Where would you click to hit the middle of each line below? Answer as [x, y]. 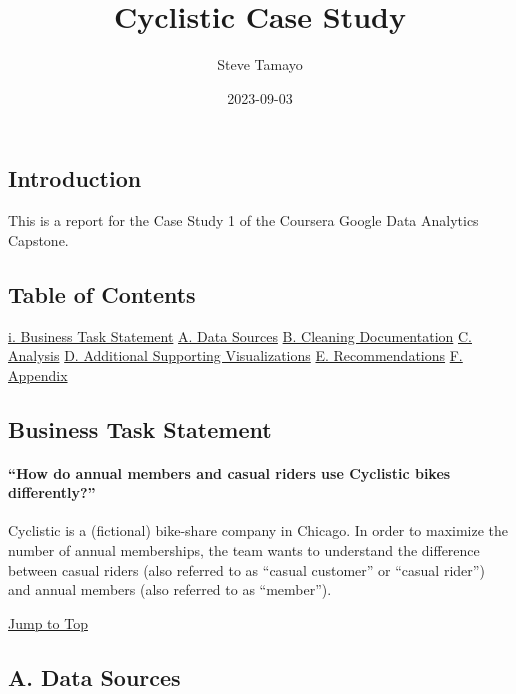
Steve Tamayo [260, 64]
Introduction [75, 178]
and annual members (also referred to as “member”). [170, 589]
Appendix [38, 374]
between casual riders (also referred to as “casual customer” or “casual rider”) [246, 569]
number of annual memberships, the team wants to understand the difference [244, 550]
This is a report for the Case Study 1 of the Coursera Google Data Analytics [243, 220]
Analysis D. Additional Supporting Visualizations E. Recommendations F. [235, 355]
